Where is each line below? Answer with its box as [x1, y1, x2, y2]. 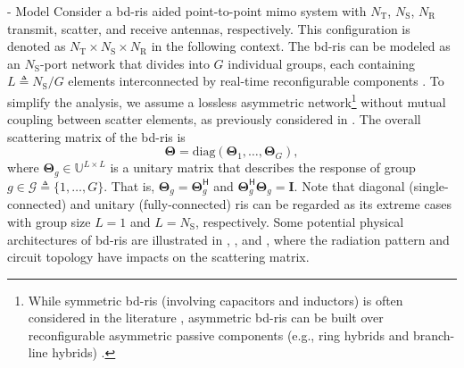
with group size [7, 212, 91, 230]
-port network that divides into [39, 54, 210, 72]
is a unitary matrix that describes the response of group [110, 158, 416, 177]
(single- [409, 176, 449, 195]
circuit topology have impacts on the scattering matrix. [7, 247, 310, 266]
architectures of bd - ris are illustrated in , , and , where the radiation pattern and [7, 230, 450, 248]
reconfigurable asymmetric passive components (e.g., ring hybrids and [28, 325, 410, 344]
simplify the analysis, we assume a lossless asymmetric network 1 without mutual [7, 89, 446, 111]
